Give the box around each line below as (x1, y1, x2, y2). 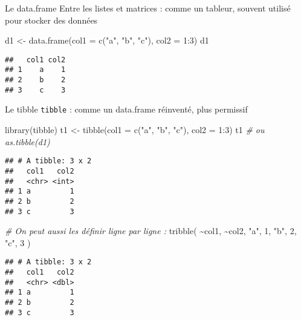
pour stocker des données (5, 13, 98, 26)
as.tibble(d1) (5, 135, 50, 148)
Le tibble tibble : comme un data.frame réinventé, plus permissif (5, 103, 248, 116)
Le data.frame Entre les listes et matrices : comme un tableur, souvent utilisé (5, 2, 291, 14)
